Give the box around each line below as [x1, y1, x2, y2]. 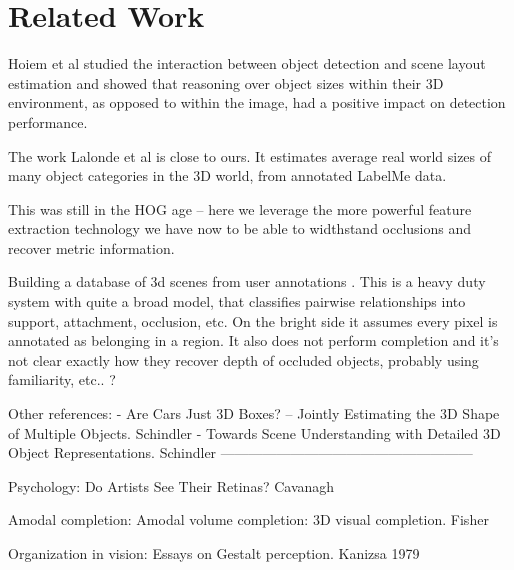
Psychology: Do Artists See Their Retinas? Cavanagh [8, 475, 335, 496]
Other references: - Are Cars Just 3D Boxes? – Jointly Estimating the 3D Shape [8, 403, 500, 424]
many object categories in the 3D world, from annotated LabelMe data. [8, 165, 447, 186]
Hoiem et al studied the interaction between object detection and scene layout [8, 53, 486, 74]
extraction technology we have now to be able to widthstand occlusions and [8, 218, 472, 239]
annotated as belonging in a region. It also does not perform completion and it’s [8, 330, 499, 351]
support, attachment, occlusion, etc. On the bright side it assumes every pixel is [8, 310, 498, 331]
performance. [8, 111, 88, 132]
